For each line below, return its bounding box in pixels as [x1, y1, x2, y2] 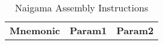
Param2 [116, 23, 154, 37]
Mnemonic [10, 23, 61, 37]
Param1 [70, 23, 107, 37]
